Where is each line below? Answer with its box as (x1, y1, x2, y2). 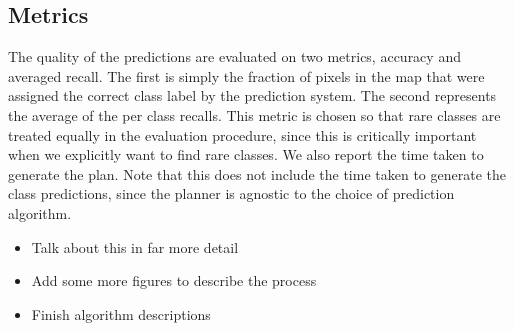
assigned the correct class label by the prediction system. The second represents (8, 85, 497, 106)
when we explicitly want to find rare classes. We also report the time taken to (8, 144, 484, 165)
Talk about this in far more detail (31, 236, 239, 257)
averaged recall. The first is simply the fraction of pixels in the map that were (8, 65, 485, 86)
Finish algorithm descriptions (31, 303, 211, 324)
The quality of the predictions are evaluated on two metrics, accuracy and (8, 46, 461, 67)
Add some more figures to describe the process (31, 270, 317, 291)
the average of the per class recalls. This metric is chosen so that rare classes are (8, 104, 501, 125)
